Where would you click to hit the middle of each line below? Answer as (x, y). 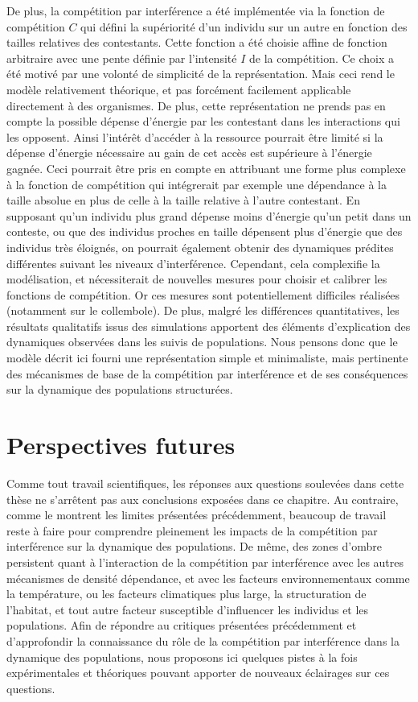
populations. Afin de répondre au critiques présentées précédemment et (182, 625)
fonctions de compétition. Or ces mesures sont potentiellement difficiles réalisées (203, 294)
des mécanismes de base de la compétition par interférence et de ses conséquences (207, 373)
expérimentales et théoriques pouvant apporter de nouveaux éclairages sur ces (198, 673)
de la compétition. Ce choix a (322, 58)
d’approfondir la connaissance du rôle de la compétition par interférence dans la (203, 640)
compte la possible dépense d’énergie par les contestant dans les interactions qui (203, 121)
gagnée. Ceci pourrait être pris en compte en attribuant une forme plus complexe (206, 168)
